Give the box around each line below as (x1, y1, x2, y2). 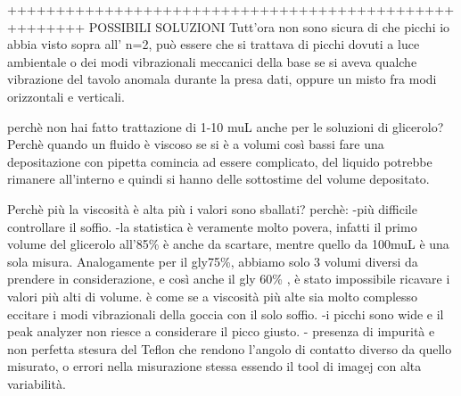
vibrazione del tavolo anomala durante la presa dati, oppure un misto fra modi (7, 70, 437, 88)
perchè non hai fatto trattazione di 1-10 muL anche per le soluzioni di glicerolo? (7, 117, 444, 136)
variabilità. (7, 374, 66, 392)
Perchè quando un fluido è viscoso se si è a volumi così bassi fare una (7, 135, 384, 153)
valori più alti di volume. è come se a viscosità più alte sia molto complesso (7, 286, 418, 305)
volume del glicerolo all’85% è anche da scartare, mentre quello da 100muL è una (7, 235, 449, 253)
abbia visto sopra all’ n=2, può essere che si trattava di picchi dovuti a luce (7, 35, 420, 54)
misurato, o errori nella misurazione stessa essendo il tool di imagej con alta (7, 357, 422, 375)
